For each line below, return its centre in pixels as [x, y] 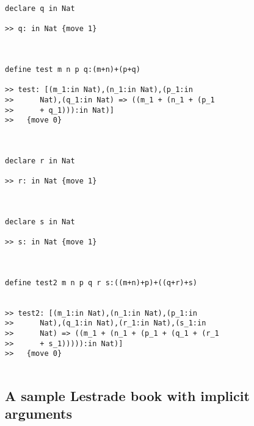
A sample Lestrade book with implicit [127, 396]
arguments [39, 414]
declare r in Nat [40, 161]
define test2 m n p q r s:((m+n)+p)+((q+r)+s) [101, 282]
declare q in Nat [40, 9]
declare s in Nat [40, 222]
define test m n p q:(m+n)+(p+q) [73, 69]
